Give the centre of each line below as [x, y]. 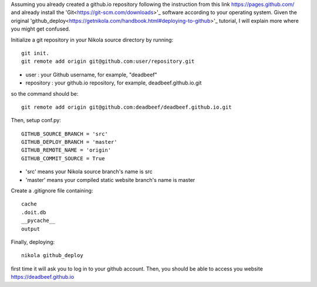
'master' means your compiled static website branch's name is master [110, 180]
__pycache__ [38, 221]
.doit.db [34, 212]
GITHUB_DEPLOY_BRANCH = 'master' [69, 142]
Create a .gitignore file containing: [52, 191]
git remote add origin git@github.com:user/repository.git [108, 61]
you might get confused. [41, 29]
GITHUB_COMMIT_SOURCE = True [63, 158]
